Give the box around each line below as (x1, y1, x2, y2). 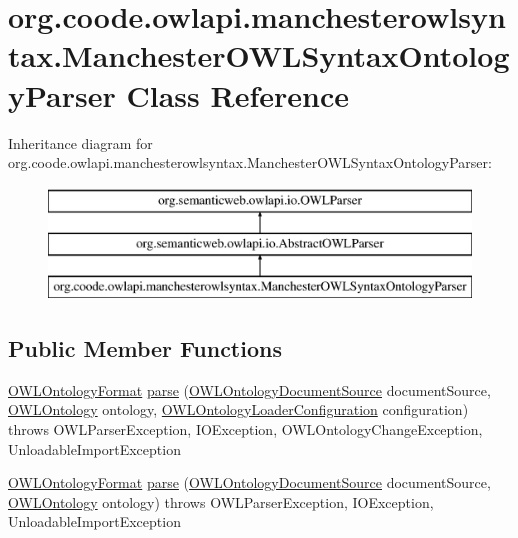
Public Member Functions (8, 333, 282, 364)
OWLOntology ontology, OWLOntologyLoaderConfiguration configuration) (8, 399, 469, 420)
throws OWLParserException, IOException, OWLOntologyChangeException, (8, 419, 483, 440)
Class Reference (126, 74, 349, 115)
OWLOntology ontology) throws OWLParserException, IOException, (8, 491, 434, 512)
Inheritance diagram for (8, 132, 153, 153)
